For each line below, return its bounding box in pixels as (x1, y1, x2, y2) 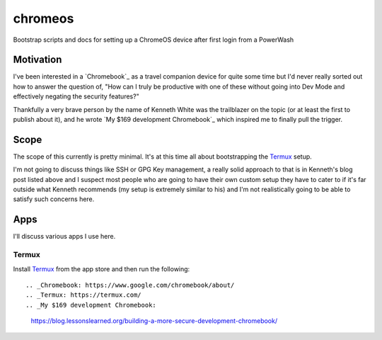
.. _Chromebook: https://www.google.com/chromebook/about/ (25, 280, 235, 289)
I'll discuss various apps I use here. (13, 232, 116, 241)
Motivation (13, 54, 62, 66)
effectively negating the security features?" (13, 92, 139, 101)
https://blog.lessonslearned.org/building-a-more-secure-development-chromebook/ (30, 317, 278, 325)
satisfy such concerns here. (13, 195, 95, 203)
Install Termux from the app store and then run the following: (13, 264, 190, 273)
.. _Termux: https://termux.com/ (25, 291, 141, 299)
